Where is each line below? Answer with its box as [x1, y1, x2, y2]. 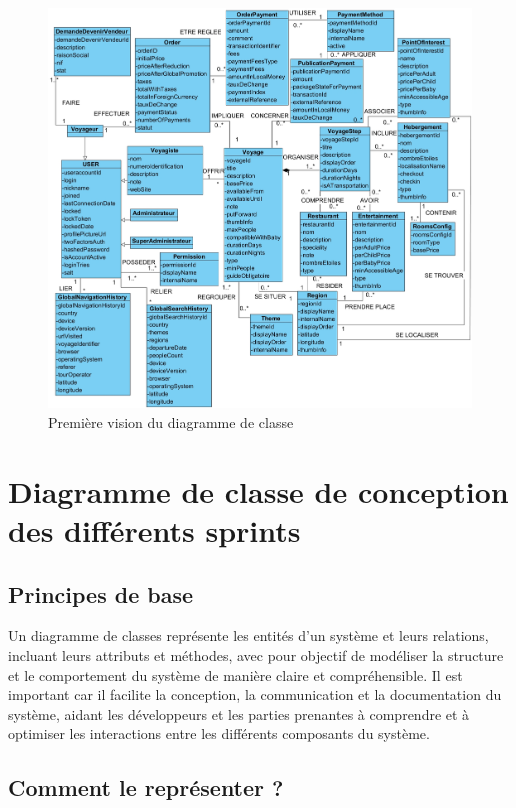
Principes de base [8, 578, 194, 609]
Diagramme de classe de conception [8, 470, 509, 511]
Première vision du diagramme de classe [48, 411, 294, 432]
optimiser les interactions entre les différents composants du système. [8, 723, 430, 744]
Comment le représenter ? [8, 772, 284, 803]
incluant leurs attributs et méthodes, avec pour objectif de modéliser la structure [8, 644, 504, 665]
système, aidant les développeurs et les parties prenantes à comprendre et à [8, 703, 470, 724]
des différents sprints [8, 509, 301, 550]
